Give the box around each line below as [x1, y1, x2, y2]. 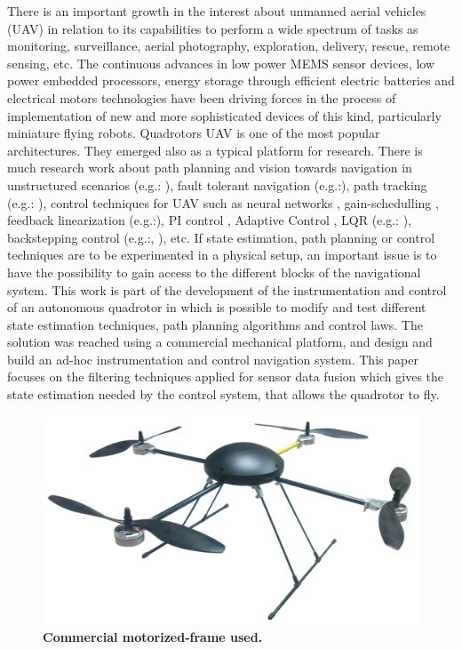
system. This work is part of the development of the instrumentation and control [7, 280, 447, 299]
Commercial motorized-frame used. [43, 627, 263, 645]
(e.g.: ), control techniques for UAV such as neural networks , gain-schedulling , [7, 193, 439, 212]
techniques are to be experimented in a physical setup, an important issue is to [7, 245, 437, 264]
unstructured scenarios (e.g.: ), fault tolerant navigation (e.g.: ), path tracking [7, 175, 427, 194]
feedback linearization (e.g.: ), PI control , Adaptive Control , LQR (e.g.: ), [7, 211, 411, 229]
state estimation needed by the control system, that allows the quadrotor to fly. [7, 385, 440, 404]
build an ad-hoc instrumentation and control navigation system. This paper [7, 349, 418, 368]
